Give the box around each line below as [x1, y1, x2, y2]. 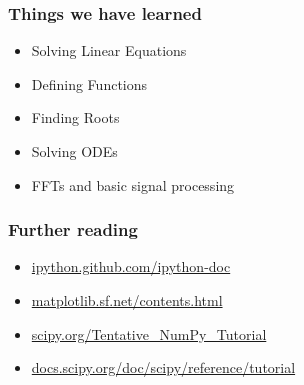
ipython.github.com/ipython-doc [31, 256, 231, 277]
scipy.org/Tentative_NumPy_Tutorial [31, 323, 267, 344]
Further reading [8, 217, 138, 242]
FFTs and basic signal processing [31, 174, 235, 195]
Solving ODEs [31, 141, 118, 161]
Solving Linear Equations [31, 40, 187, 61]
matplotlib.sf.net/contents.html [31, 290, 223, 310]
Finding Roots [31, 107, 120, 128]
